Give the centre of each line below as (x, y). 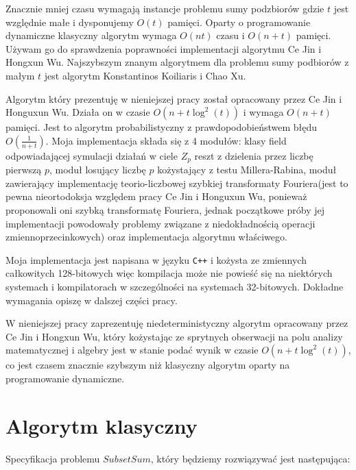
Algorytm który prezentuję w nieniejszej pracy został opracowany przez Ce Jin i (174, 98)
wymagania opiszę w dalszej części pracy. (92, 300)
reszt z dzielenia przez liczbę (254, 155)
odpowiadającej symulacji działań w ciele (92, 155)
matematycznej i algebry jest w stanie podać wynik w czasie (132, 350)
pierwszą (24, 170)
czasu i (230, 35)
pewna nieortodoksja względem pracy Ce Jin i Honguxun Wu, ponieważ (156, 196)
